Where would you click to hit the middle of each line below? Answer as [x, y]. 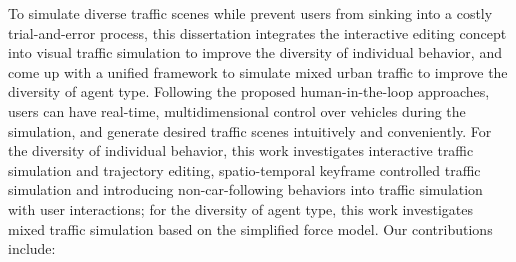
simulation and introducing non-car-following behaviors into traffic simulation [245, 189]
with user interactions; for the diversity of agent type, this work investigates [240, 208]
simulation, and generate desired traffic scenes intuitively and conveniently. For [250, 130]
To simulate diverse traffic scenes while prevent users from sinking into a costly [250, 13]
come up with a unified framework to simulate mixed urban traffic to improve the [258, 71]
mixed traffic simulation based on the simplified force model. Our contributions [250, 228]
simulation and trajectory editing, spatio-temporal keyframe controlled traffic [244, 169]
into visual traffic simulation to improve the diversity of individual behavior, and [255, 52]
